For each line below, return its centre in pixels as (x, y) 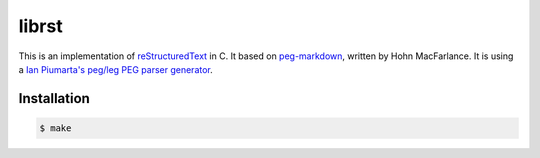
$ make (55, 128)
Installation (54, 98)
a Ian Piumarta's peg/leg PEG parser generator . (116, 69)
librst (41, 26)
